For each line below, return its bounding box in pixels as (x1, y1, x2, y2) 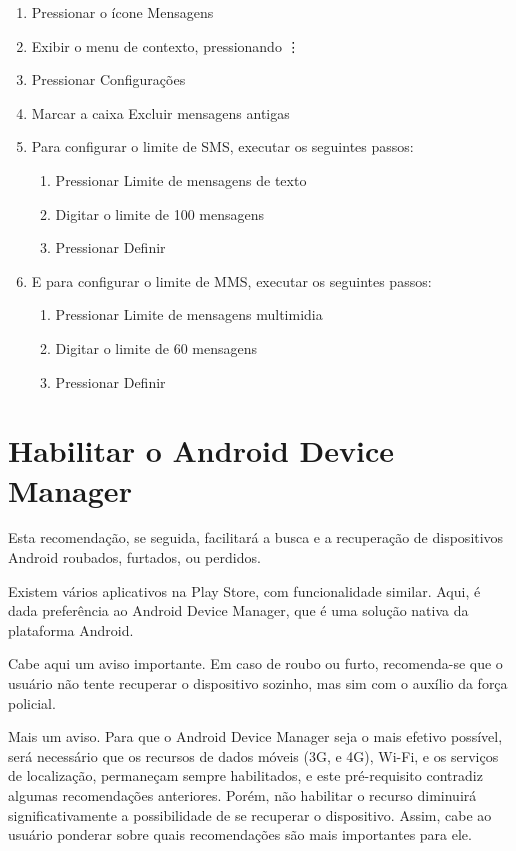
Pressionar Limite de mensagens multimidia (55, 304, 323, 325)
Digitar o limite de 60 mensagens (55, 337, 258, 358)
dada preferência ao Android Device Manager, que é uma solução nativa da (8, 600, 469, 621)
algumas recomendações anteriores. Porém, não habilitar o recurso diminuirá (8, 784, 477, 805)
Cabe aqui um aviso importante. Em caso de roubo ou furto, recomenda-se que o (8, 653, 503, 674)
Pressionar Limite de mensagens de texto (55, 169, 307, 190)
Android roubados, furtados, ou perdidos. (8, 547, 261, 568)
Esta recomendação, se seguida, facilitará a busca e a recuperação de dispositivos (8, 527, 504, 548)
